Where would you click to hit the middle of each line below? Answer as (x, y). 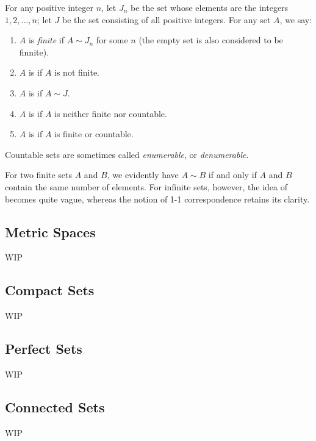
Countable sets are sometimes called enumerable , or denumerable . (127, 154)
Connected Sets (55, 407)
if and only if (232, 175)
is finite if (46, 40)
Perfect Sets (44, 349)
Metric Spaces (50, 231)
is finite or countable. (94, 134)
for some (112, 40)
